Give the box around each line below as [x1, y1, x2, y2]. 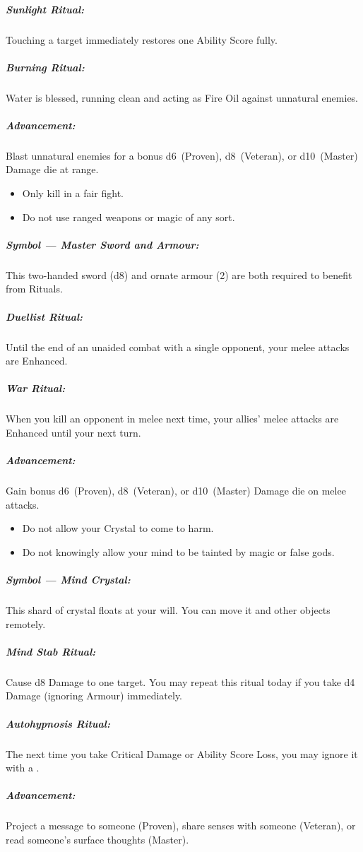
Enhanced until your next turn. [6, 425, 141, 439]
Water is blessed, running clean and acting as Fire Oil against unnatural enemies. [6, 90, 358, 105]
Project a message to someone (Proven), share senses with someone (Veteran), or [6, 818, 356, 833]
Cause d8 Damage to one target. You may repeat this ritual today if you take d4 [6, 674, 355, 689]
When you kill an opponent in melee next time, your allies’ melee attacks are [6, 411, 339, 426]
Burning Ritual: [6, 59, 85, 74]
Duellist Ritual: [6, 309, 83, 324]
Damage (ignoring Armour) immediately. [6, 688, 182, 703]
